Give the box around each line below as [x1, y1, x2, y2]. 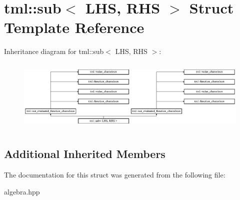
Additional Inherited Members [4, 146, 165, 161]
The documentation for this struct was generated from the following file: [4, 169, 225, 179]
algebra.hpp [4, 186, 40, 196]
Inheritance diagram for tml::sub [4, 46, 104, 56]
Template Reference [4, 17, 144, 37]
